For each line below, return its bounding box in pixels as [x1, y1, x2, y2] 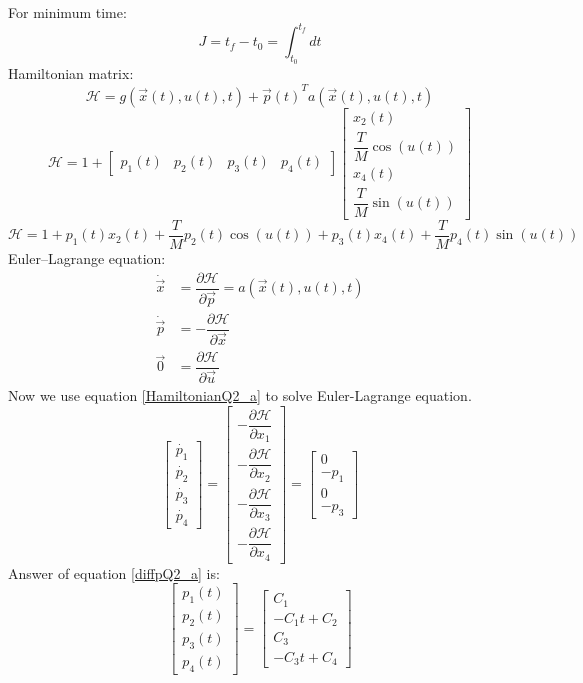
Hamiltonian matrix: [8, 63, 134, 84]
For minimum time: [8, 2, 127, 22]
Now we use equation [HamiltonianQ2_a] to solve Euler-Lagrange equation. [8, 384, 472, 405]
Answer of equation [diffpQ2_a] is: [8, 562, 220, 583]
